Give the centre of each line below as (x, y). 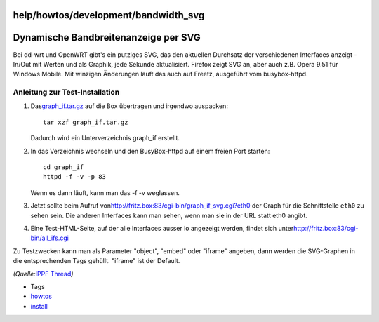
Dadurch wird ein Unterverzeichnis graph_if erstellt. (105, 138)
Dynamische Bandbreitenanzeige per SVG (107, 38)
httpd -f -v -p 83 (75, 177)
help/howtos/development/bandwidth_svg (109, 15)
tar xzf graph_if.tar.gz (86, 122)
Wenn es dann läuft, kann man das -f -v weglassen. (105, 192)
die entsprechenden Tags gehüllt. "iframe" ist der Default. (97, 261)
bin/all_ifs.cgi (50, 238)
